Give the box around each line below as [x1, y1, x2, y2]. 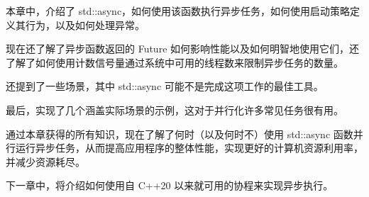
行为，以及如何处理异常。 [25, 17, 145, 32]
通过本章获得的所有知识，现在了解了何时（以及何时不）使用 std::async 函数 [6, 126, 353, 141]
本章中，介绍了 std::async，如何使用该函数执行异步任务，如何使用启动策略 [6, 4, 351, 18]
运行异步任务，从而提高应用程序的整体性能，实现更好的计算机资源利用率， [15, 140, 363, 155]
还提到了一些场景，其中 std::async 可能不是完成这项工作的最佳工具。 [6, 79, 324, 94]
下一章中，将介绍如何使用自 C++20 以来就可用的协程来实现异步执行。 [6, 178, 334, 193]
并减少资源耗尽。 [6, 154, 85, 169]
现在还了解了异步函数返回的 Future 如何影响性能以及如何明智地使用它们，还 [6, 41, 360, 56]
